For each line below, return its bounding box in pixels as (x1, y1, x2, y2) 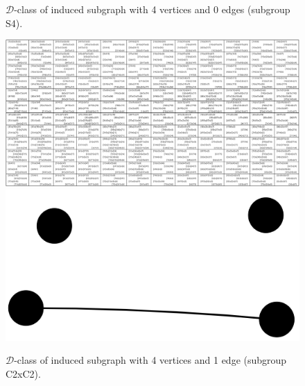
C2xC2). (6, 366, 41, 380)
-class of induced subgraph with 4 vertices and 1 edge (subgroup (14, 353, 287, 367)
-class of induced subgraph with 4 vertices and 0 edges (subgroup (14, 2, 290, 16)
